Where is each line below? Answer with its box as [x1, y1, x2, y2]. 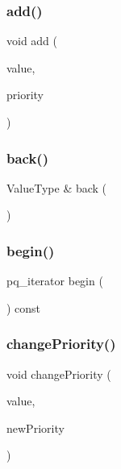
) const [6, 299, 41, 316]
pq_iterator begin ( [6, 272, 103, 289]
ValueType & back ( [6, 179, 107, 196]
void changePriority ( [6, 365, 111, 382]
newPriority [6, 419, 65, 436]
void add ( [6, 32, 58, 49]
